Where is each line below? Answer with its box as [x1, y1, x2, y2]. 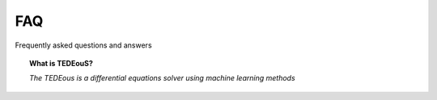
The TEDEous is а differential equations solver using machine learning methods [29, 73, 295, 83]
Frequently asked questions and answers [15, 40, 153, 50]
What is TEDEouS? [29, 58, 93, 68]
